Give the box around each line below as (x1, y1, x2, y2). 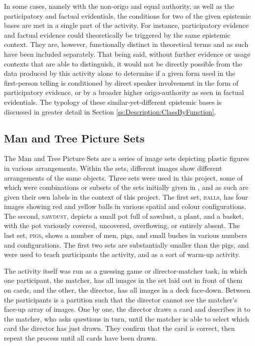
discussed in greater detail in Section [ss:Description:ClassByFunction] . (4, 106, 216, 116)
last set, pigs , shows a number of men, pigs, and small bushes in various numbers (4, 230, 247, 240)
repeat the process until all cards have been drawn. (4, 333, 157, 343)
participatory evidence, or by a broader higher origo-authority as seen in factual (4, 87, 244, 97)
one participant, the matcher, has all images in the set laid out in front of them (4, 275, 243, 285)
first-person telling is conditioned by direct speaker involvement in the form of (4, 77, 239, 88)
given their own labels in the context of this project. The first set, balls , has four (4, 191, 248, 202)
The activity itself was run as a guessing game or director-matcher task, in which (4, 265, 248, 276)
